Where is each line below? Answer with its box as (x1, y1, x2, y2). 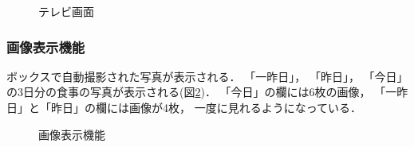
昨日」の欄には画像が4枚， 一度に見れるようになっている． (50, 99, 361, 115)
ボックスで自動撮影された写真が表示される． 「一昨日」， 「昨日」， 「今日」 (6, 68, 408, 84)
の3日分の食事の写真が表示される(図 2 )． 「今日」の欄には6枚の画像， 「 (6, 83, 386, 100)
